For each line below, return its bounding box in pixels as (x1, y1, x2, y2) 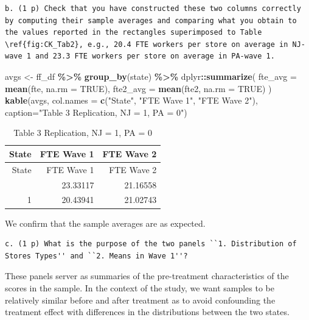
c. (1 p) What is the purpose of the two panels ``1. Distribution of (5, 240, 297, 249)
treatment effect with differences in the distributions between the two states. (5, 305, 290, 318)
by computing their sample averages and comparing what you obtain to (5, 16, 297, 25)
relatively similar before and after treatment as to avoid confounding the (5, 293, 276, 306)
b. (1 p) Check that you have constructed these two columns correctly (5, 4, 301, 13)
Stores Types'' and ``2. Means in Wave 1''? (5, 251, 188, 260)
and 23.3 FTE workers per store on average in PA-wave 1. (35, 52, 275, 61)
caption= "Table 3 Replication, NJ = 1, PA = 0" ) (5, 105, 187, 118)
